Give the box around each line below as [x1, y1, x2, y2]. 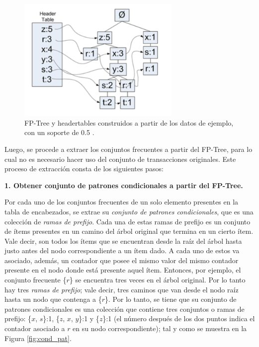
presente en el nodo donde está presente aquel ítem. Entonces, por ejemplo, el [4, 265, 241, 275]
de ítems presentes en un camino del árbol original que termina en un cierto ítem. [4, 226, 254, 236]
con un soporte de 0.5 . [24, 127, 94, 138]
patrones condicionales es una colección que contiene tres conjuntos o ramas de [4, 303, 245, 314]
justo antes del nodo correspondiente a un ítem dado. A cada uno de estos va [4, 245, 240, 256]
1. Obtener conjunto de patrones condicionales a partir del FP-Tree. [4, 180, 243, 190]
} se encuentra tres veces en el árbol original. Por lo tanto [69, 275, 246, 285]
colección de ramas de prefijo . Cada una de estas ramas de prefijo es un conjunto [4, 216, 251, 226]
